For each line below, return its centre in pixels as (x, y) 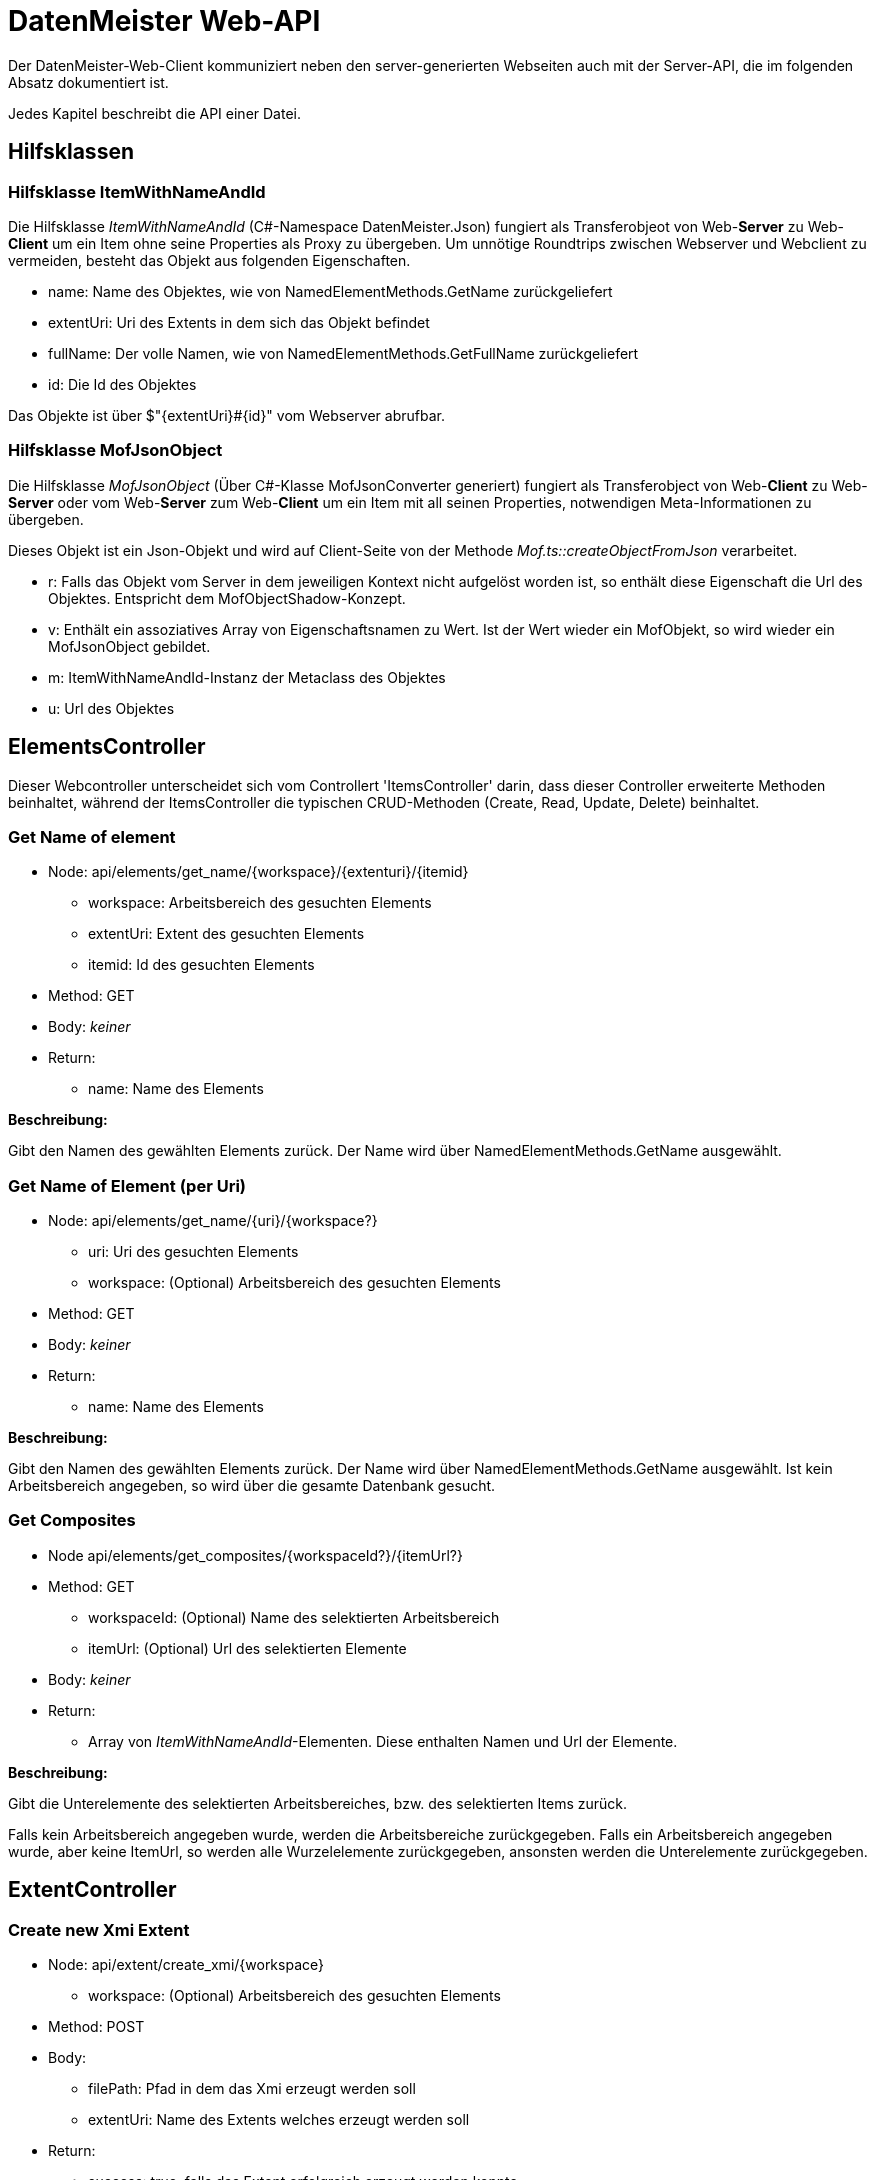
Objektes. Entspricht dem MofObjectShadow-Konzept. (227, 598)
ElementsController (107, 747)
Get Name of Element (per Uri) (127, 1185)
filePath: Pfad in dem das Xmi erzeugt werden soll (252, 2089)
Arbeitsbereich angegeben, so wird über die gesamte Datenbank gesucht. (252, 1486)
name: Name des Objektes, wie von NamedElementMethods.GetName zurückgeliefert (330, 291)
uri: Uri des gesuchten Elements (193, 1252)
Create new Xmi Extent (99, 1929)
